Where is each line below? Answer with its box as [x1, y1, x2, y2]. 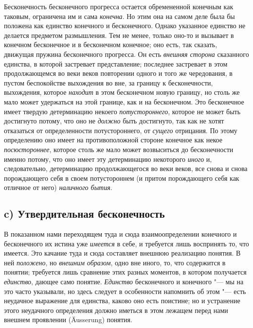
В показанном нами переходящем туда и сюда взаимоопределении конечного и [4, 229, 237, 239]
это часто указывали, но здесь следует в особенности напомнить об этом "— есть [4, 286, 246, 296]
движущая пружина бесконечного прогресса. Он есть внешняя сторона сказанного [4, 49, 249, 59]
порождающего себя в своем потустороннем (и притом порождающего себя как [4, 173, 239, 183]
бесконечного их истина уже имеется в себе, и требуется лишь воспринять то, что [4, 238, 249, 248]
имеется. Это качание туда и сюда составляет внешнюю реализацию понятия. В [4, 248, 241, 258]
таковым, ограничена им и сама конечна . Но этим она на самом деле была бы [4, 11, 235, 21]
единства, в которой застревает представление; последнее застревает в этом [4, 58, 228, 69]
